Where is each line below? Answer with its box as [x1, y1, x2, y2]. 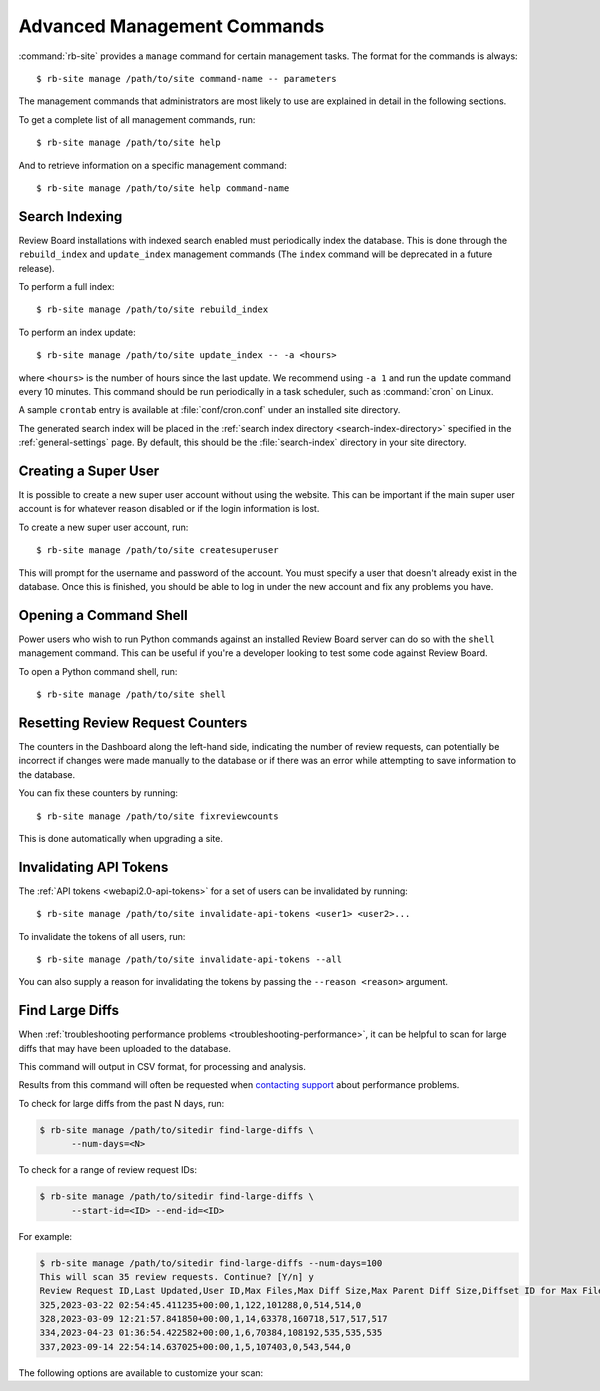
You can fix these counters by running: [18, 787, 179, 799]
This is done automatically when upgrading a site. [18, 832, 224, 844]
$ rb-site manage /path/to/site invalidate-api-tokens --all [36, 953, 342, 965]
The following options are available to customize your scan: [18, 1366, 264, 1379]
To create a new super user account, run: [18, 521, 189, 533]
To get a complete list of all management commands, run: [18, 113, 256, 125]
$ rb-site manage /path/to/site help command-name [36, 182, 290, 194]
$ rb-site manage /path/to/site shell [36, 689, 227, 700]
